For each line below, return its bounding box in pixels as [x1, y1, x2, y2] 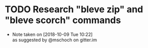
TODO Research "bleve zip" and [5, 4, 143, 15]
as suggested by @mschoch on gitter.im [12, 37, 97, 43]
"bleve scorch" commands [5, 14, 121, 26]
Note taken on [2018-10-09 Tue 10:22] [12, 31, 93, 37]
